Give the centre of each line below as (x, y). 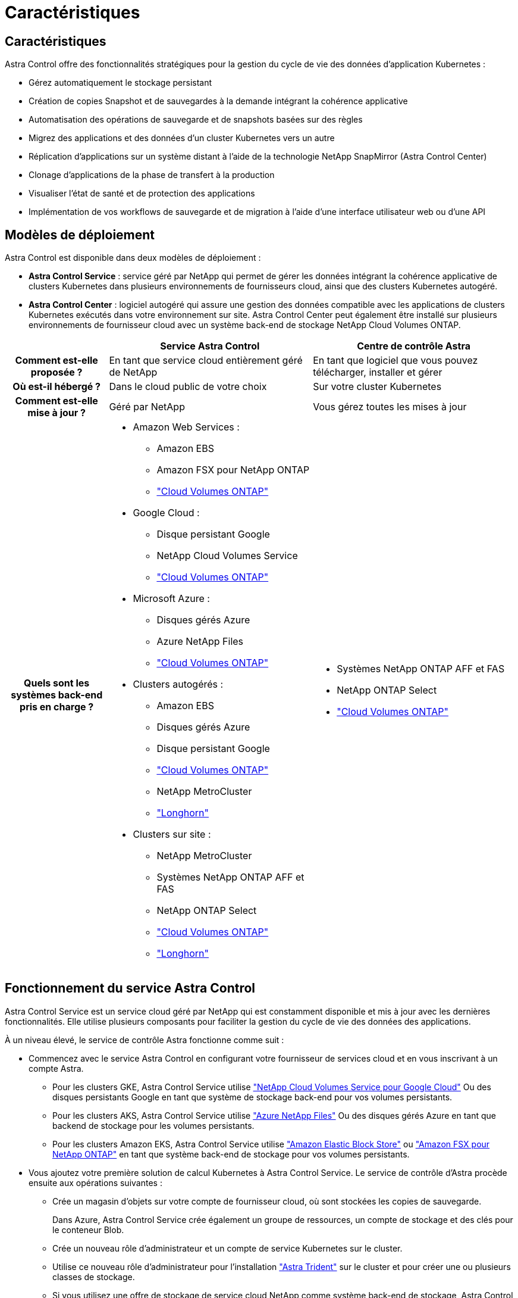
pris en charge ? (57, 707)
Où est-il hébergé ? (57, 387)
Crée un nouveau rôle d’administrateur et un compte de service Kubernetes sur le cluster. (227, 1248)
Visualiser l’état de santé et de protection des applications (142, 194)
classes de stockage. (94, 1277)
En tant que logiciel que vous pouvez (395, 361)
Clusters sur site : (172, 834)
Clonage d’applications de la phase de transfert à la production (152, 175)
